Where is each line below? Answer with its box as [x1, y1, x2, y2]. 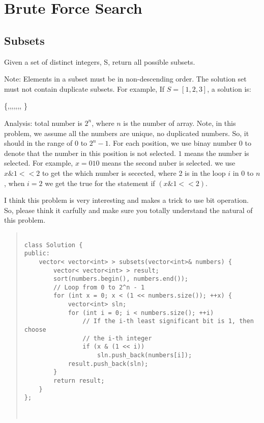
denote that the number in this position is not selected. [4, 147, 176, 158]
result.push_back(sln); [68, 360, 149, 367]
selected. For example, [4, 157, 73, 168]
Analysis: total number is [4, 117, 82, 128]
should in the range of [4, 138, 73, 148]
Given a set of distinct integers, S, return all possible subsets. [4, 56, 195, 67]
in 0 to [232, 167, 254, 178]
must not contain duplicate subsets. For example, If [4, 83, 165, 94]
